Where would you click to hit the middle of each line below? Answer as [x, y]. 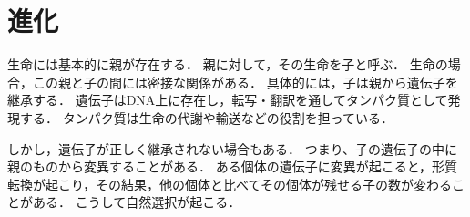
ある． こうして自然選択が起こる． [137, 202]
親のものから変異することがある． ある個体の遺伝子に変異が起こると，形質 [233, 166]
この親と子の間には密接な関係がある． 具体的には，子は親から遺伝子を [245, 82]
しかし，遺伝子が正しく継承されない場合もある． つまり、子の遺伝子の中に [233, 148]
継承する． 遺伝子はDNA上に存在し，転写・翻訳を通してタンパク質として [228, 100]
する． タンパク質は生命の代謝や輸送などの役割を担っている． [206, 117]
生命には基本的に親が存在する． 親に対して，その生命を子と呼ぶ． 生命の [228, 64]
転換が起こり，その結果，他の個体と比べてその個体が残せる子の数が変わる [230, 184]
